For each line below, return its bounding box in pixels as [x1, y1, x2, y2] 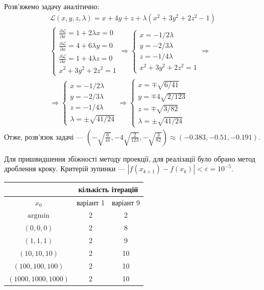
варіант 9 [111, 197, 140, 207]
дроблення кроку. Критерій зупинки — [4, 163, 126, 174]
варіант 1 [76, 197, 105, 207]
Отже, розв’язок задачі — [4, 131, 84, 142]
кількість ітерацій [78, 183, 138, 194]
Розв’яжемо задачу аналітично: [4, 1, 100, 11]
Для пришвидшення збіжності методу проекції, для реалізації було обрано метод [4, 153, 255, 164]
